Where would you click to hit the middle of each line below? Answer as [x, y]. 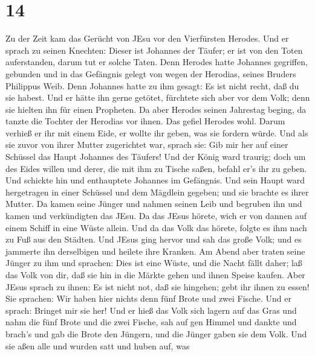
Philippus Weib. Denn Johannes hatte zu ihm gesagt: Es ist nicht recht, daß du [152, 85]
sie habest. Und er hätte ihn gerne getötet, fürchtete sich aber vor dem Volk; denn [158, 97]
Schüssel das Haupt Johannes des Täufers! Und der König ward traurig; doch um [156, 157]
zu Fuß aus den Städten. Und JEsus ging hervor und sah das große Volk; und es [154, 239]
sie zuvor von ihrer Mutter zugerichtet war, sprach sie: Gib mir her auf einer [147, 145]
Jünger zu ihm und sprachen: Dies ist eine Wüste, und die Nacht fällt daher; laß [154, 263]
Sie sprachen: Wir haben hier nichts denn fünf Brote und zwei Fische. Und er [148, 298]
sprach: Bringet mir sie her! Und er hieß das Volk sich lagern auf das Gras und [151, 310]
